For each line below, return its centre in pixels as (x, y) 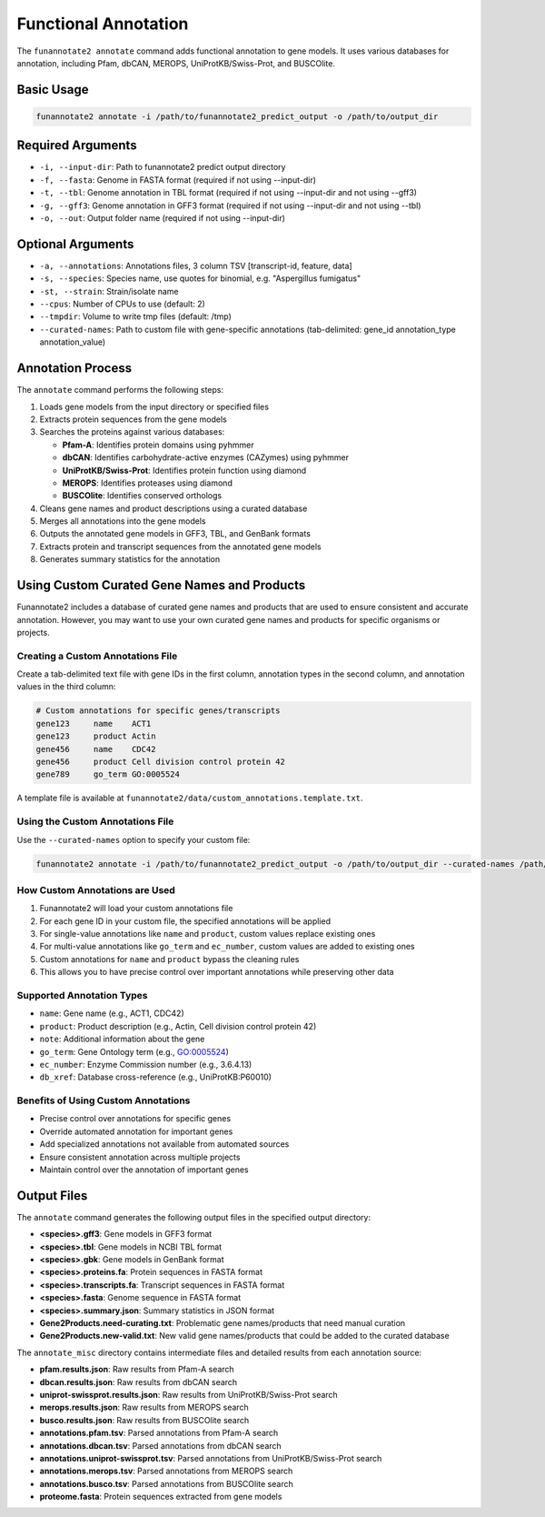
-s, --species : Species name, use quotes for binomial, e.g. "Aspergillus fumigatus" (200, 278)
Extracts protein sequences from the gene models (133, 419)
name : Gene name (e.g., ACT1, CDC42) (112, 1013)
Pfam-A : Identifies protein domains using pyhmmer (158, 445)
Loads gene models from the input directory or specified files (154, 407)
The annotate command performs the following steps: (120, 390)
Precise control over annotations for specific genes (135, 1119)
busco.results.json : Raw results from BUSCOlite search (144, 1420)
